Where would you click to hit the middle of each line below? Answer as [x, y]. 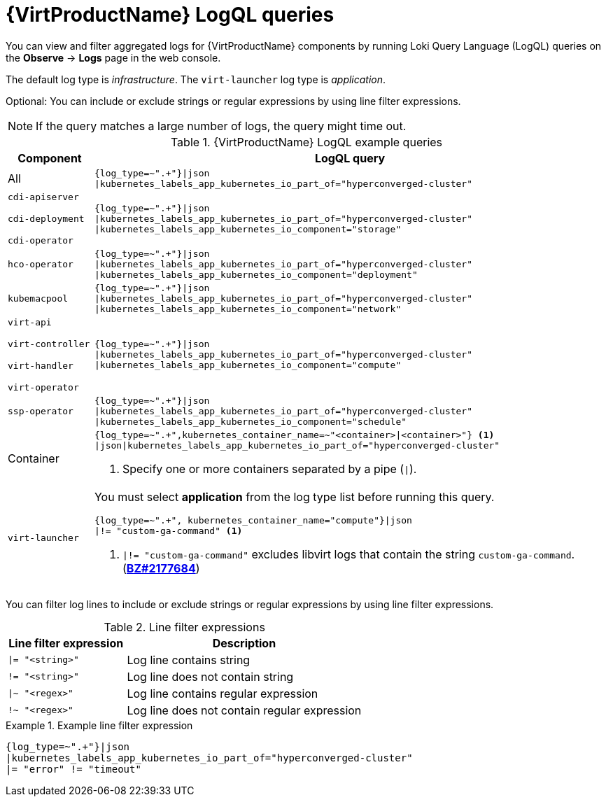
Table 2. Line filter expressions [184, 627]
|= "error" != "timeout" [73, 769]
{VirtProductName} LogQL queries [170, 15]
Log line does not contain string [210, 676]
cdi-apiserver [43, 197]
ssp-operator [41, 411]
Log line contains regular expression [223, 693]
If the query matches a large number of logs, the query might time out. [221, 126]
